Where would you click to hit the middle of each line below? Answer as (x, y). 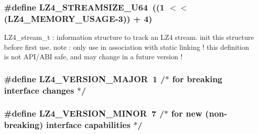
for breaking (197, 78)
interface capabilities (88, 124)
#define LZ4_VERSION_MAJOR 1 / (85, 78)
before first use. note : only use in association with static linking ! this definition (127, 47)
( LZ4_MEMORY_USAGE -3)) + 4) (78, 18)
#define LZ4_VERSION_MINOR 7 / (84, 113)
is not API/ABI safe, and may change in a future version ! (93, 57)
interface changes (39, 90)
